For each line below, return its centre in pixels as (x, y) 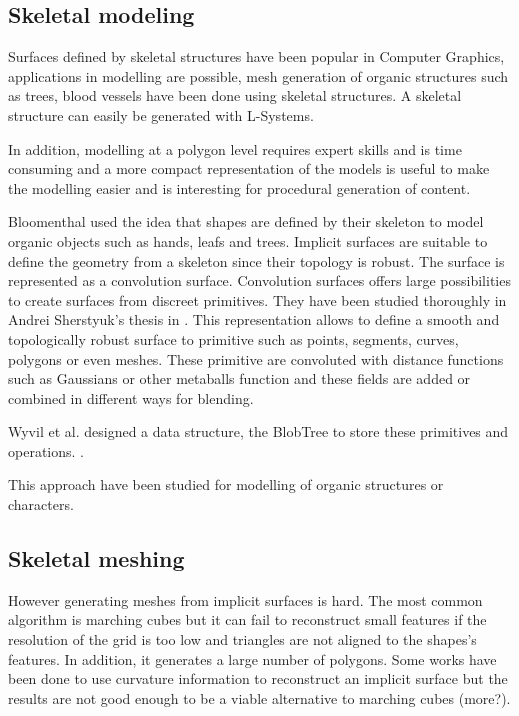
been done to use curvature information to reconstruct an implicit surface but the (258, 678)
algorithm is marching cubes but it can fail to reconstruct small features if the (247, 619)
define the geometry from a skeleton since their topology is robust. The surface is (256, 260)
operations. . (46, 450)
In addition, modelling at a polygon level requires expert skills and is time (235, 148)
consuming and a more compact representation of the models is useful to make (249, 168)
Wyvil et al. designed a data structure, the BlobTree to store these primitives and (258, 431)
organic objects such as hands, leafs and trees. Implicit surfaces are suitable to (248, 240)
